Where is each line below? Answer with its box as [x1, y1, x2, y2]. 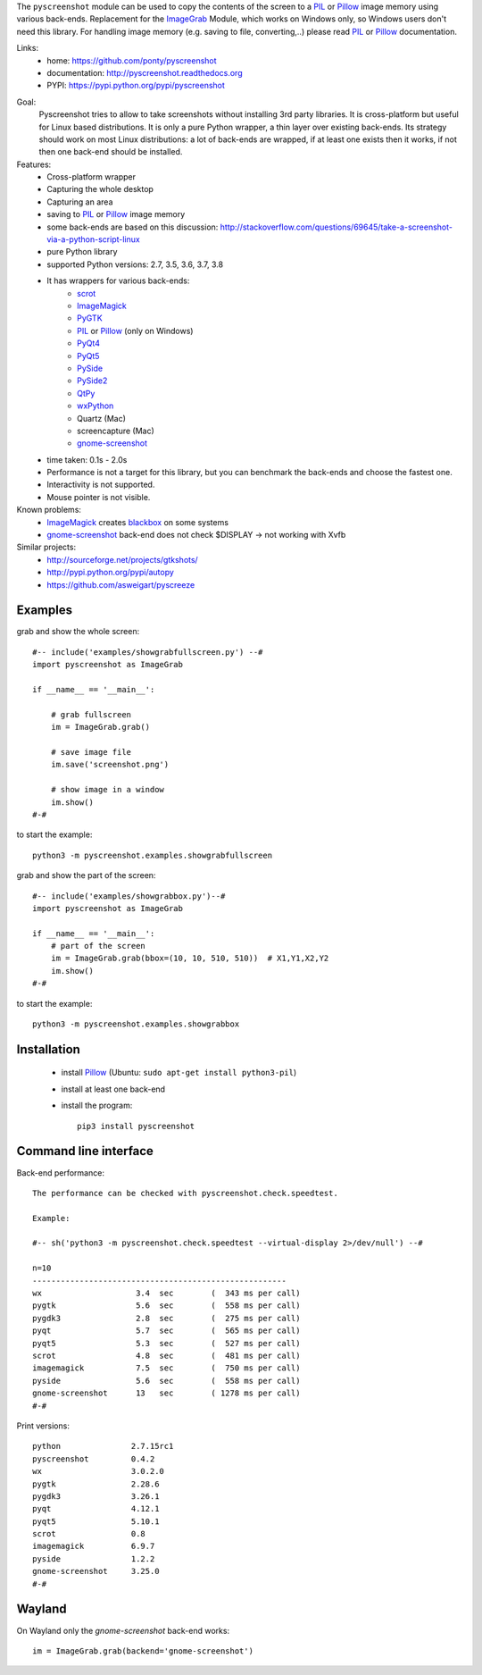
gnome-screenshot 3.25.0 [32, 1566, 160, 1577]
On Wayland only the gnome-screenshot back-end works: [16, 1625, 230, 1636]
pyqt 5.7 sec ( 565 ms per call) [32, 1326, 301, 1336]
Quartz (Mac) [77, 413, 127, 423]
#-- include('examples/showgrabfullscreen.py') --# [32, 647, 263, 657]
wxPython [77, 400, 114, 411]
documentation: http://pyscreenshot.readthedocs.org [46, 67, 243, 78]
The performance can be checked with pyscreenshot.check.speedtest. [32, 1188, 338, 1198]
